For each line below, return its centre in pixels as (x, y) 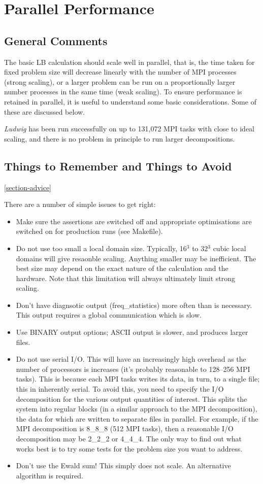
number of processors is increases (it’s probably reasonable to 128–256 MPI (133, 369)
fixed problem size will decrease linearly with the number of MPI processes (120, 72)
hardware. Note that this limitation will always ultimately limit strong (126, 278)
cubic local (229, 248)
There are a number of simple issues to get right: (80, 204)
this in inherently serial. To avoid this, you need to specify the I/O (120, 389)
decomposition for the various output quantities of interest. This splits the (131, 399)
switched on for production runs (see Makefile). (89, 231)
